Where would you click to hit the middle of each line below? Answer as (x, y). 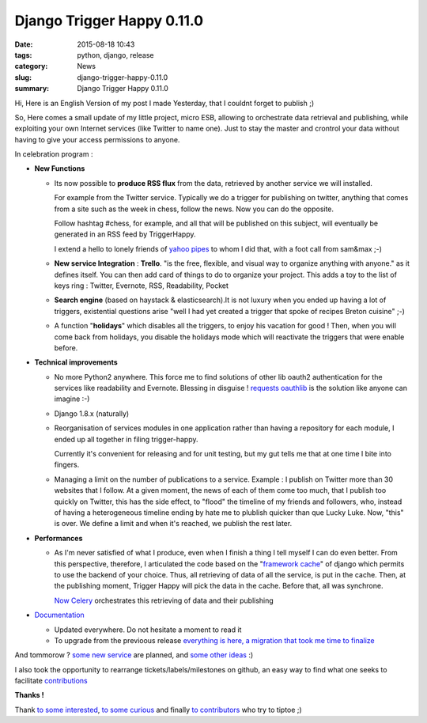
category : (31, 66)
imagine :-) (72, 399)
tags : (23, 55)
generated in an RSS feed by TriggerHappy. (125, 234)
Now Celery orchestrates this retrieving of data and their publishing (164, 600)
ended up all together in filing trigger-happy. (126, 439)
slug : (23, 77)
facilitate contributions (51, 681)
